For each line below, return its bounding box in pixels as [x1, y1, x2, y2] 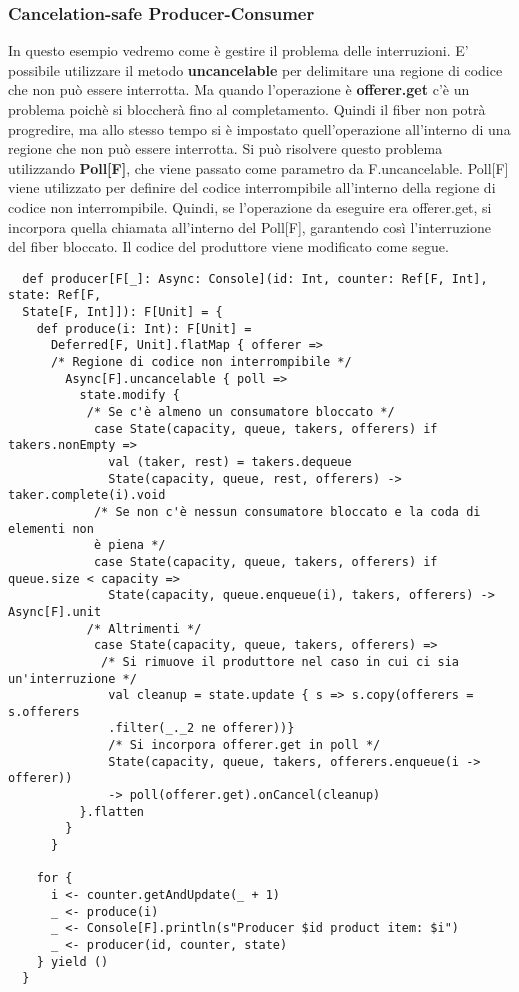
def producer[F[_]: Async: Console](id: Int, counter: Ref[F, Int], [22, 271, 488, 286]
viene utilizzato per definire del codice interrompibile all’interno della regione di [8, 177, 496, 198]
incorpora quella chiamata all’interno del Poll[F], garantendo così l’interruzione [8, 216, 491, 237]
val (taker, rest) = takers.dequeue [108, 454, 352, 469]
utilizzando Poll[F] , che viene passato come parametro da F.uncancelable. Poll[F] [8, 157, 509, 178]
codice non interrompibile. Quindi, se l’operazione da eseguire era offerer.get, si [8, 196, 492, 217]
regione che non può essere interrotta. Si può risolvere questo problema [8, 138, 443, 159]
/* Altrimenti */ [86, 621, 202, 636]
